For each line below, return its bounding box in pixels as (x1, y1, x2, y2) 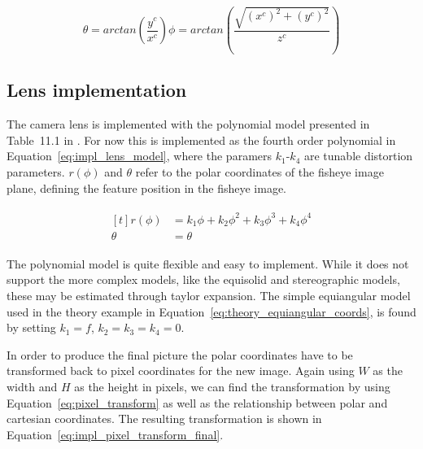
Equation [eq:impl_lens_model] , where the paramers (7, 147, 273, 164)
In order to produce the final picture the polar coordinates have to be (7, 346, 353, 363)
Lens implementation (7, 77, 187, 102)
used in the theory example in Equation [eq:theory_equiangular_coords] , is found (7, 303, 416, 320)
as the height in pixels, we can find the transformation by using (74, 377, 390, 395)
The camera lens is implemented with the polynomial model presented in (7, 116, 370, 133)
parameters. (7, 163, 65, 181)
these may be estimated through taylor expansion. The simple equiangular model (7, 286, 411, 303)
